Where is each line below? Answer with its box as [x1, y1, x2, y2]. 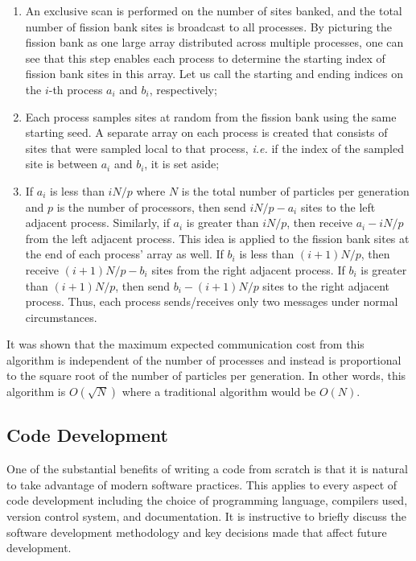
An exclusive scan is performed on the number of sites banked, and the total [25, 2, 402, 19]
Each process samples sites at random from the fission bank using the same [25, 108, 397, 125]
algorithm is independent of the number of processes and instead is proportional [6, 351, 402, 368]
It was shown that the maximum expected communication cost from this [6, 336, 365, 353]
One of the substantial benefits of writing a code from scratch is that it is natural [6, 460, 408, 477]
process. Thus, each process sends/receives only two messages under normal [25, 293, 398, 310]
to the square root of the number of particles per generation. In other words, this [6, 367, 406, 384]
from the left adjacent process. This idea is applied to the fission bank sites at [25, 229, 410, 246]
